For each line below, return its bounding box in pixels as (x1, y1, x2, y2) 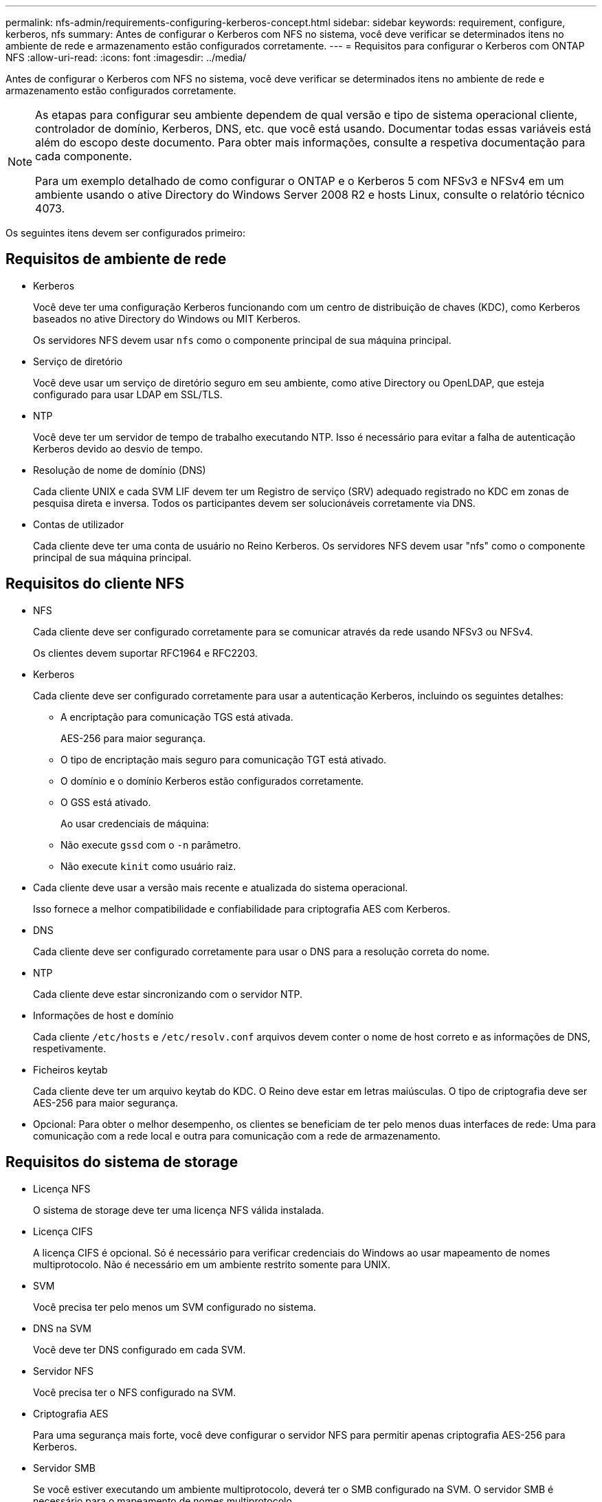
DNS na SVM (33, 1322, 91, 1334)
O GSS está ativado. (60, 796, 151, 808)
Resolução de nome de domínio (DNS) (33, 464, 206, 476)
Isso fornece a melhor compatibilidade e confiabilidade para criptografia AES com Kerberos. (33, 902, 451, 915)
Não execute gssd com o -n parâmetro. (60, 838, 241, 851)
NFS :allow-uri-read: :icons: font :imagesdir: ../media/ (5, 52, 247, 63)
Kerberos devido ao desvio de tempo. (33, 442, 203, 455)
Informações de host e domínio (33, 1009, 174, 1021)
